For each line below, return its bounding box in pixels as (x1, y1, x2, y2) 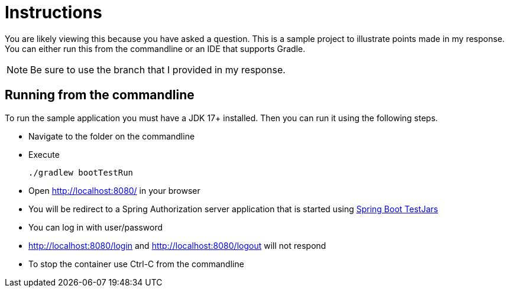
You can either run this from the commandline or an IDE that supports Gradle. (5, 43, 306, 54)
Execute (28, 149, 60, 160)
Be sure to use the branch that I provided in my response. (30, 63, 286, 76)
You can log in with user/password (28, 222, 163, 232)
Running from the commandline (5, 87, 194, 103)
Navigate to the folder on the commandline (28, 131, 195, 141)
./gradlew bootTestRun (28, 167, 134, 177)
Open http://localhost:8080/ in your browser (28, 185, 200, 196)
